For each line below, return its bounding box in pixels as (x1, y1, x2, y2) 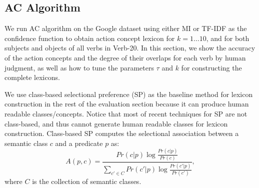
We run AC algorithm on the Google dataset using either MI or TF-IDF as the (4, 23, 247, 33)
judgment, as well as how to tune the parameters (4, 62, 154, 72)
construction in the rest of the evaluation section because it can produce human (4, 98, 249, 109)
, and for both (206, 32, 249, 43)
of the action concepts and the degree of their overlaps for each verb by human (4, 52, 246, 62)
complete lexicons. (4, 72, 60, 82)
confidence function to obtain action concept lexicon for (4, 32, 175, 43)
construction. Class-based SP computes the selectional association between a (4, 128, 239, 138)
